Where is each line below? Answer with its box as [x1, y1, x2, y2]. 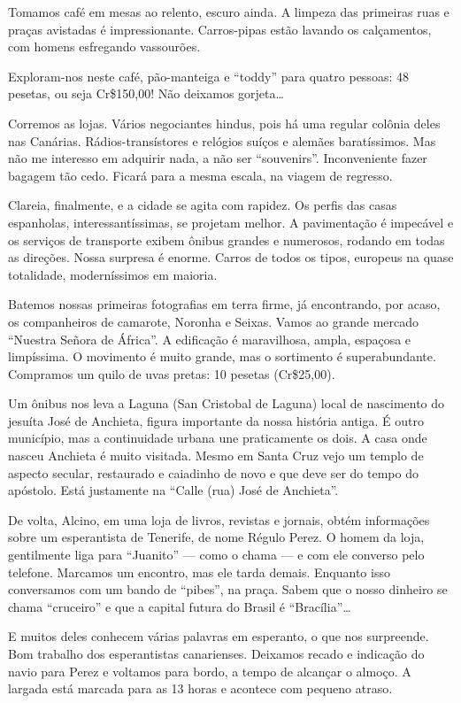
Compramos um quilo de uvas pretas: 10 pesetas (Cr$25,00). [8, 364, 335, 382]
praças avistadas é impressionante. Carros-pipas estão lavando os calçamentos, [8, 19, 432, 38]
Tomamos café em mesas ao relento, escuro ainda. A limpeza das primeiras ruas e [8, 3, 449, 20]
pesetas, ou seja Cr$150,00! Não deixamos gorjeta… [8, 84, 284, 103]
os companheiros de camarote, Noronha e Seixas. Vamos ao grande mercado [8, 312, 419, 330]
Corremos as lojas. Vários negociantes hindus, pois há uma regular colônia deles [8, 113, 441, 132]
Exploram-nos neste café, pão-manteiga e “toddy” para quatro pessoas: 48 [8, 66, 409, 85]
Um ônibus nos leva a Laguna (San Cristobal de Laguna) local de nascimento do [8, 394, 445, 413]
